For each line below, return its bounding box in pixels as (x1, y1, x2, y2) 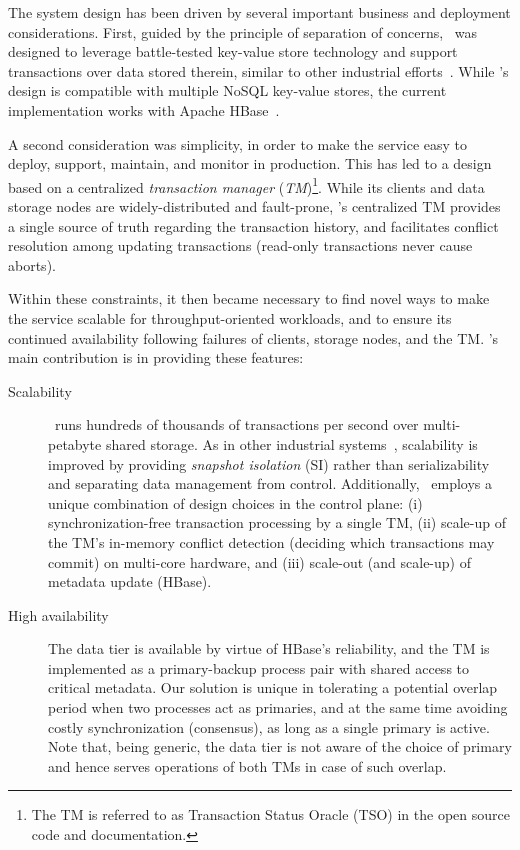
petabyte (48, 433, 102, 454)
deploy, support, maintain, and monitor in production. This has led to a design (8, 153, 492, 174)
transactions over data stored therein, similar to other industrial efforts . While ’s (8, 60, 509, 81)
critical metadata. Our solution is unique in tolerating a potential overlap (48, 677, 498, 698)
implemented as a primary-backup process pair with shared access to (48, 657, 470, 678)
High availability (8, 604, 109, 625)
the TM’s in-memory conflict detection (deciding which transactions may (48, 531, 495, 552)
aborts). (8, 254, 56, 275)
